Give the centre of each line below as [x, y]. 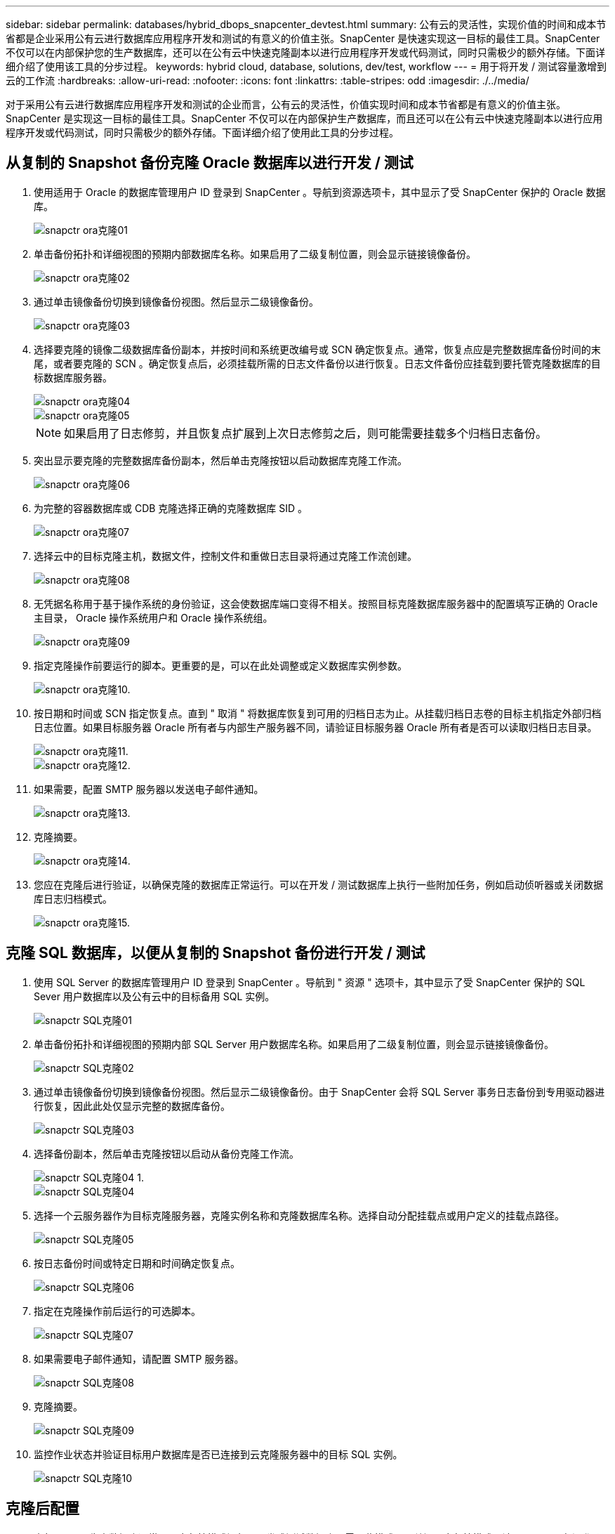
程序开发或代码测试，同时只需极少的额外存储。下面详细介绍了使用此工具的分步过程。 [202, 132]
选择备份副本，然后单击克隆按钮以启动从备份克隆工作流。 [166, 1153]
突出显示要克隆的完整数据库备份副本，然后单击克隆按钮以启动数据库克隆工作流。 [220, 460]
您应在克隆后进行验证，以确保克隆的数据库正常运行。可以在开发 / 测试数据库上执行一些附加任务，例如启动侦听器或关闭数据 [318, 884]
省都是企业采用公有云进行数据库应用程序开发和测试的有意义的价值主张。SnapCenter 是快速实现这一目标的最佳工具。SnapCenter [303, 38]
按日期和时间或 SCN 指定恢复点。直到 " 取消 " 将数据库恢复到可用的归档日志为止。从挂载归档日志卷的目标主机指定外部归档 [318, 713]
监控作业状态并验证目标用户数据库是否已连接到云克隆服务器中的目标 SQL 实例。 [218, 1454]
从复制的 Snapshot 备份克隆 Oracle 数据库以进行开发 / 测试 [210, 163]
